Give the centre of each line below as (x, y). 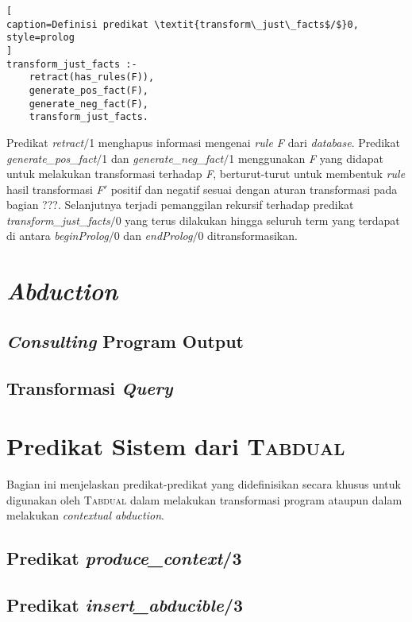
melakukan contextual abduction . (85, 515)
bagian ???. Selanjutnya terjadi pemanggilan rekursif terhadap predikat (180, 205)
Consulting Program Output (125, 340)
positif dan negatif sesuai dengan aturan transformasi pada (254, 189)
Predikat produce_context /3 (124, 558)
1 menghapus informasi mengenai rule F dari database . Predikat (245, 142)
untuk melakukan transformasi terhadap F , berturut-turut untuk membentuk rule (206, 174)
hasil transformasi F (55, 189)
